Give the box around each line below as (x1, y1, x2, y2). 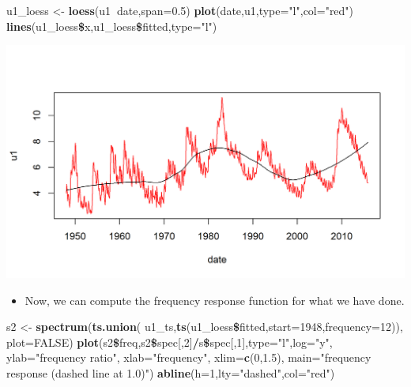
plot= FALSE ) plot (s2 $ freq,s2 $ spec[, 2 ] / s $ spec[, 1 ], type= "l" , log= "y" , (6, 333, 333, 350)
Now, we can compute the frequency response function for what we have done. (25, 291, 405, 308)
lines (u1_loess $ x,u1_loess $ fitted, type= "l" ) (6, 17, 217, 34)
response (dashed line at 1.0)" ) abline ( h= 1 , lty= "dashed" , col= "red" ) (6, 364, 335, 381)
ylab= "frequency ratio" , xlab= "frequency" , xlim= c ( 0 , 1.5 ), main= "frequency (6, 349, 371, 366)
